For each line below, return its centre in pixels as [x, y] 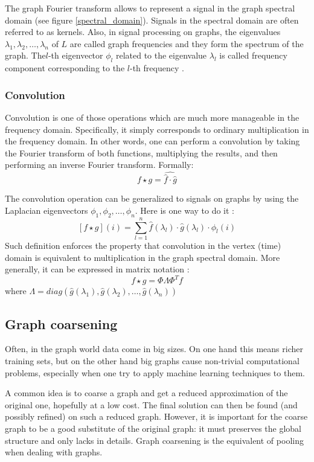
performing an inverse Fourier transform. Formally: [99, 165]
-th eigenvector [75, 55]
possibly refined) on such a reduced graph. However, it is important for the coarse [156, 416]
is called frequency [253, 55]
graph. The [25, 55]
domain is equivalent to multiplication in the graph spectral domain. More [143, 257]
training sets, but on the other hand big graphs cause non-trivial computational [152, 360]
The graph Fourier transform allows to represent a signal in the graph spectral [150, 8]
